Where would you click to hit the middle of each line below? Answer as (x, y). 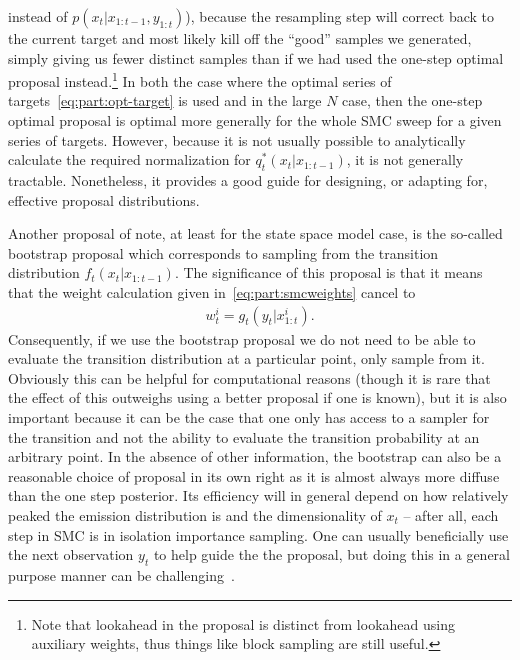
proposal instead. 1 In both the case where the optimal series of (200, 79)
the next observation (71, 554)
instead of (38, 16)
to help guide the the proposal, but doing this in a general (331, 554)
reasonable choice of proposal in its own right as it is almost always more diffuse (254, 475)
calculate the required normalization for (129, 159)
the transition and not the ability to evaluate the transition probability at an (244, 436)
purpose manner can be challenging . (121, 574)
